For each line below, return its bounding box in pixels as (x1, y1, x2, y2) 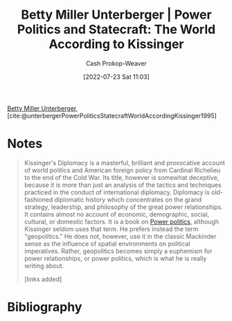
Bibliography (7, 300, 82, 315)
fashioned (24, 195, 53, 203)
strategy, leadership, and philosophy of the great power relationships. (24, 203, 223, 211)
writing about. (24, 262, 64, 270)
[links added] (24, 275, 62, 283)
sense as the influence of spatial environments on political (24, 239, 190, 248)
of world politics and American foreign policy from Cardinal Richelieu (24, 166, 221, 174)
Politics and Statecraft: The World (17, 21, 216, 37)
